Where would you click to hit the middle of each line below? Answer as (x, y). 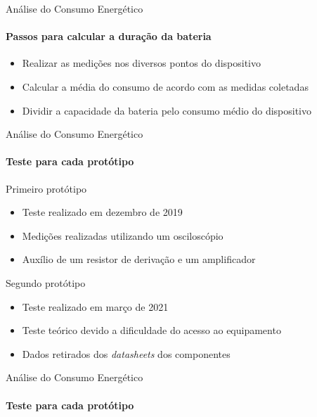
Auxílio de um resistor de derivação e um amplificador (139, 259)
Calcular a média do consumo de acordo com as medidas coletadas (165, 86)
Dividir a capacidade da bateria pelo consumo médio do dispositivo (167, 110)
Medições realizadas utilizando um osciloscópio (123, 235)
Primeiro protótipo (46, 188)
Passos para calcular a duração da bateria (109, 36)
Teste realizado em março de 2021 (95, 306)
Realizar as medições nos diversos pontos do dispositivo (141, 63)
